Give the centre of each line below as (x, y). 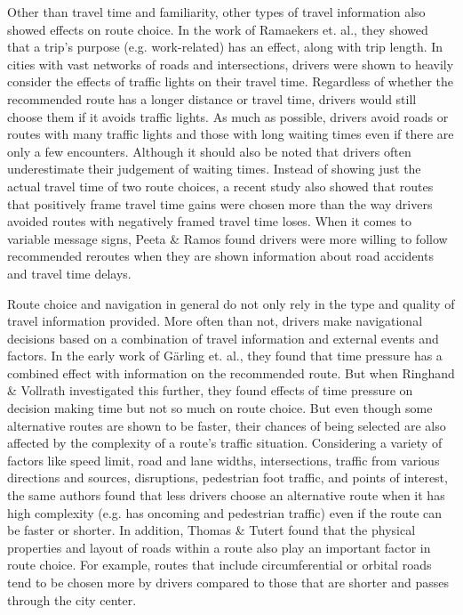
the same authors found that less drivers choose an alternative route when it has (226, 495)
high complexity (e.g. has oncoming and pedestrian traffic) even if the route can (225, 512)
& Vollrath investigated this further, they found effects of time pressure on (210, 390)
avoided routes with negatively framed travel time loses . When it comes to (209, 221)
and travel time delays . (69, 273)
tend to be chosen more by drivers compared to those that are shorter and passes (228, 582)
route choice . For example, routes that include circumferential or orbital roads (220, 565)
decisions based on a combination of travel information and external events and (223, 338)
